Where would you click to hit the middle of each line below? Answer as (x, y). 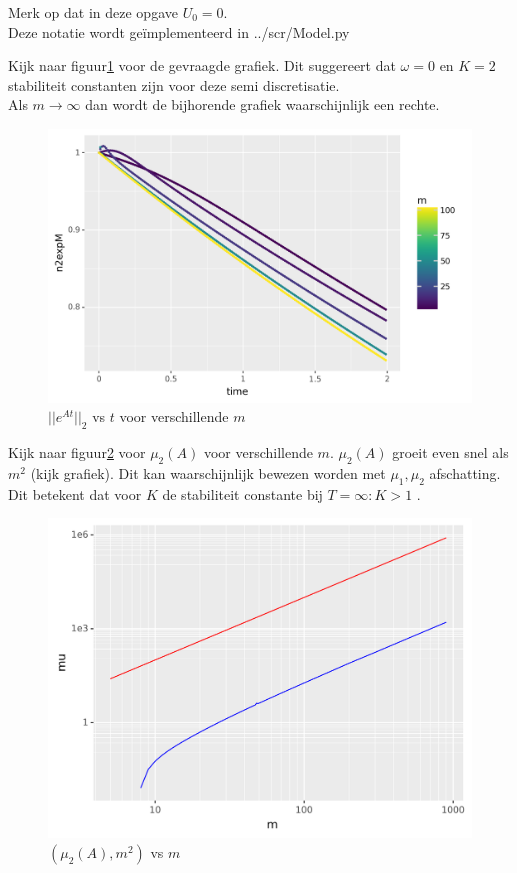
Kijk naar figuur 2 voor (77, 451)
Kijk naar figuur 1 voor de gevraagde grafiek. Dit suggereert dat (202, 65)
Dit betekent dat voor (75, 493)
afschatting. (465, 472)
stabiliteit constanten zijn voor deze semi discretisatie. (174, 84)
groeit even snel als (450, 451)
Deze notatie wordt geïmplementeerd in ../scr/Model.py (179, 31)
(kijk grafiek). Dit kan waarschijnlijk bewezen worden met (208, 472)
